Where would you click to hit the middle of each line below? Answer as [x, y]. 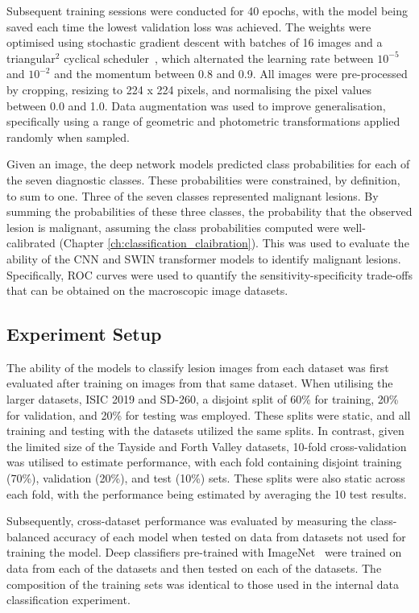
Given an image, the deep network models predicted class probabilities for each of [208, 164]
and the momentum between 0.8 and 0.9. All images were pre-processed [231, 74]
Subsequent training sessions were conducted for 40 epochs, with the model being [207, 10]
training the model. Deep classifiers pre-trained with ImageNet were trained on [204, 552]
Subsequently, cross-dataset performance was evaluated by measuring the [187, 521]
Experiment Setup [84, 334]
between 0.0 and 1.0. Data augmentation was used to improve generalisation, [196, 105]
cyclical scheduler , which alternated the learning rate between [219, 58]
